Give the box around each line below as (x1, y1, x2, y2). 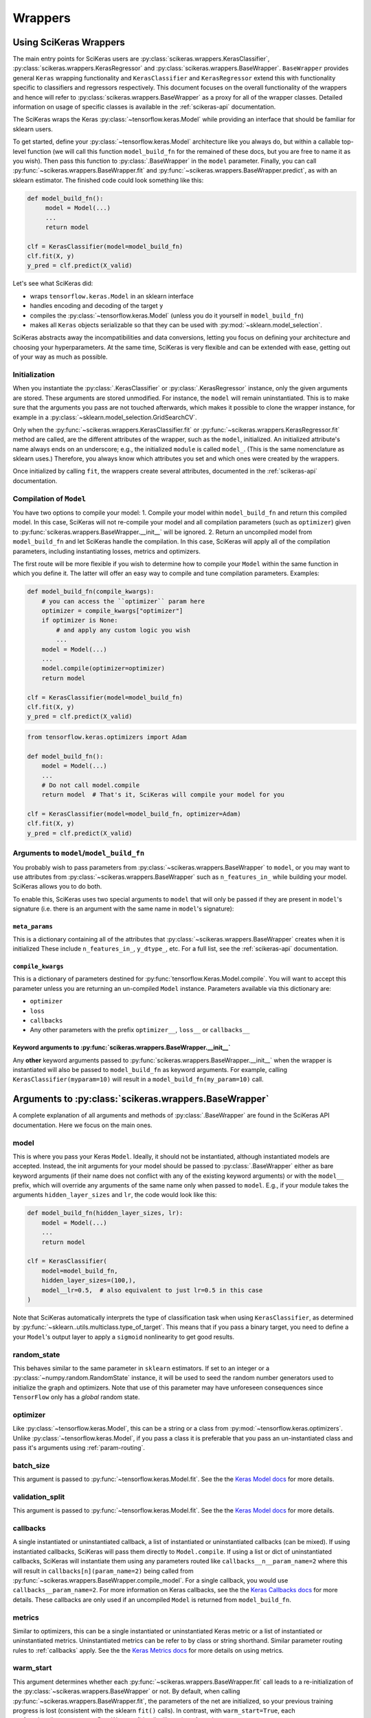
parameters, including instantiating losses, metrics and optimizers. (12, 547, 201, 555)
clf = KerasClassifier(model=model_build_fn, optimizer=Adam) (27, 810, 241, 818)
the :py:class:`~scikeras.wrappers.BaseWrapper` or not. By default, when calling (12, 1687, 240, 1695)
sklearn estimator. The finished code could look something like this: (12, 176, 204, 184)
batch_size (12, 1460, 50, 1470)
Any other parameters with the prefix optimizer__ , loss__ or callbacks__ (30, 1026, 250, 1034)
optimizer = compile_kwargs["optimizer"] (41, 607, 183, 615)
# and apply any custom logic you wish (56, 626, 190, 634)
